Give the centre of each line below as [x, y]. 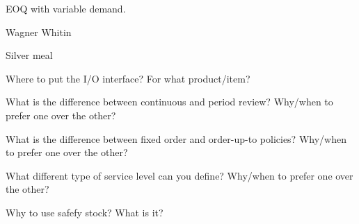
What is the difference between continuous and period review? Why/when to [169, 102]
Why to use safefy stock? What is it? [85, 212]
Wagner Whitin [39, 32]
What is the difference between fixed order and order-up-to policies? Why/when [176, 138]
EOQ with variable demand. [66, 8]
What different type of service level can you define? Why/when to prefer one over [179, 175]
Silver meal [29, 55]
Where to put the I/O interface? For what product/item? [128, 78]
